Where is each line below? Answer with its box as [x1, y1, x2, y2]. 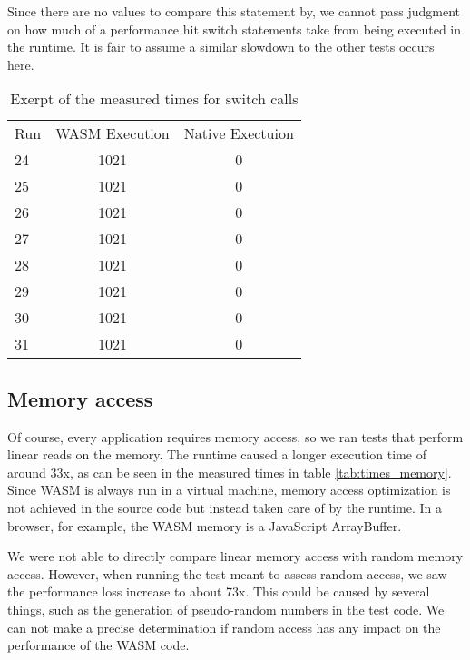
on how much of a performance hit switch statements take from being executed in [7, 19, 462, 38]
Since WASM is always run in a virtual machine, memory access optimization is [7, 480, 451, 499]
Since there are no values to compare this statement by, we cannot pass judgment [7, 2, 460, 20]
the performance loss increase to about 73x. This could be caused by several [7, 582, 430, 601]
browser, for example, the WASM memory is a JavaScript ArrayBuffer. [7, 516, 402, 535]
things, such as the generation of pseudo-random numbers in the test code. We [7, 599, 445, 618]
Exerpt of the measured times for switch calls [10, 88, 299, 110]
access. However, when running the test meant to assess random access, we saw [7, 564, 447, 583]
